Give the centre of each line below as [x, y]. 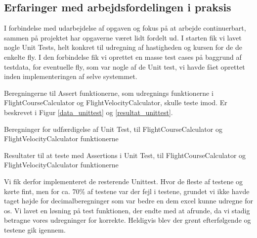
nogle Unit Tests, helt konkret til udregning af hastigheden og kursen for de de [123, 47]
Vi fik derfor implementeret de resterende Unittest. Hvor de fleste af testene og [124, 181]
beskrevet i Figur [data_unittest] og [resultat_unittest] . [88, 112]
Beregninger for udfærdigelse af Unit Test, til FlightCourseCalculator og [113, 129]
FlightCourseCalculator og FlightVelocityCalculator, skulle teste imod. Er [116, 102]
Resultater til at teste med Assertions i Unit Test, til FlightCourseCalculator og [125, 155]
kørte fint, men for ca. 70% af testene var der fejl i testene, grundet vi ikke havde [127, 191]
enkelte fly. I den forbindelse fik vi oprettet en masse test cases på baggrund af [123, 57]
